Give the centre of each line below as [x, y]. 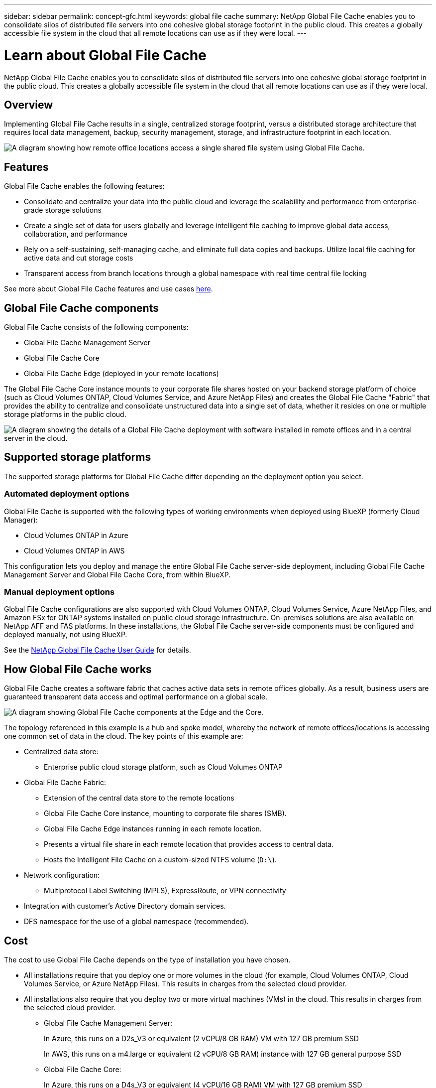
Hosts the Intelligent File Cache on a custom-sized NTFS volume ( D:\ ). [160, 860]
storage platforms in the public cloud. [65, 414]
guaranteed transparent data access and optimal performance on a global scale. [136, 697]
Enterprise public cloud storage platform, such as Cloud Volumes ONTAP [163, 767]
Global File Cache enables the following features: [84, 186]
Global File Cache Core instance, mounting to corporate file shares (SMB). [165, 814]
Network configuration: [62, 875]
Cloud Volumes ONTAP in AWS [74, 550]
